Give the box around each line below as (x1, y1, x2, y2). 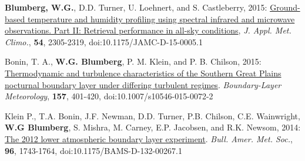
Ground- (270, 1, 300, 13)
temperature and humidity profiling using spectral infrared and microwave (27, 12, 295, 25)
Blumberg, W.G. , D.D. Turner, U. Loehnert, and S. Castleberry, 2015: (5, 1, 267, 13)
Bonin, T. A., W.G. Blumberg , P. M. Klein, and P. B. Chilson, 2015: (5, 55, 262, 68)
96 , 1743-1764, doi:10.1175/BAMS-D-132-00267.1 (5, 144, 182, 156)
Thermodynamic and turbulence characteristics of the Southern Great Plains (5, 66, 281, 79)
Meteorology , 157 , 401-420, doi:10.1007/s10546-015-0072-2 (5, 90, 213, 102)
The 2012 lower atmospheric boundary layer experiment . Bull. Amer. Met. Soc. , (5, 132, 293, 145)
